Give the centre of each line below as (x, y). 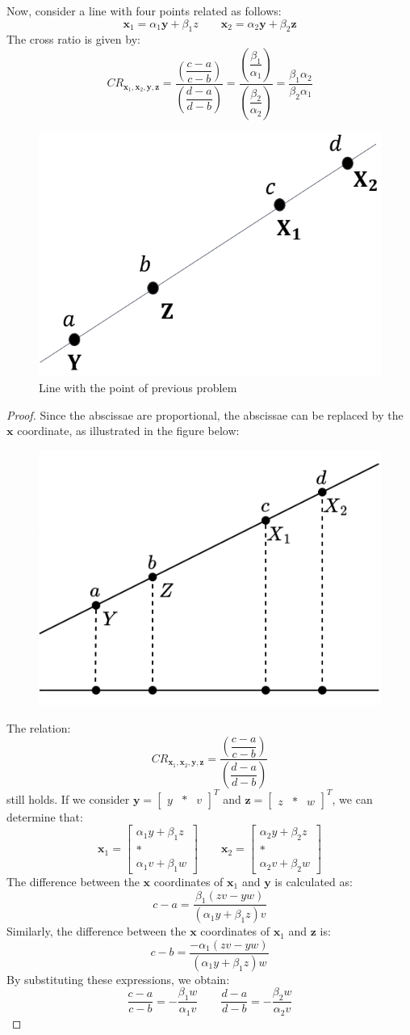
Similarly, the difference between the (96, 931)
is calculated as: (314, 881)
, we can (352, 798)
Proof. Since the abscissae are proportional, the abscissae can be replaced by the (205, 414)
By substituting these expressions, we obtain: (118, 979)
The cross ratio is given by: (73, 39)
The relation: (39, 727)
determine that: (45, 816)
